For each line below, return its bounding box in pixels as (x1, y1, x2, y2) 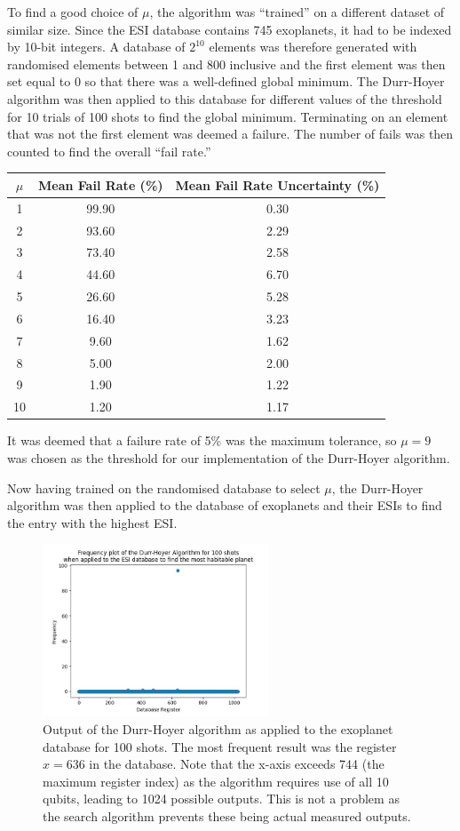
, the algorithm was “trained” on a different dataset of (149, 3, 445, 20)
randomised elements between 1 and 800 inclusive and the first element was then (7, 54, 446, 73)
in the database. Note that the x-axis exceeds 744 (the (89, 755, 385, 773)
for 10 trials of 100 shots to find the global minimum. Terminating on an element (7, 107, 448, 125)
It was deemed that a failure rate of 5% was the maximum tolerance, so (7, 431, 397, 450)
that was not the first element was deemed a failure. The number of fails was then (7, 124, 454, 143)
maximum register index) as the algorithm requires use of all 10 (43, 771, 389, 790)
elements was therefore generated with (209, 37, 417, 56)
